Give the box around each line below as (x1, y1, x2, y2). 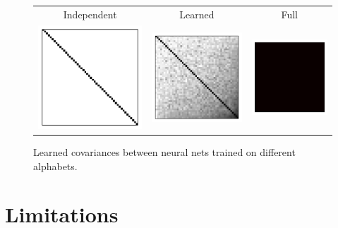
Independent (63, 6, 117, 21)
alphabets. (33, 158, 78, 173)
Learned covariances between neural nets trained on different (33, 145, 296, 160)
